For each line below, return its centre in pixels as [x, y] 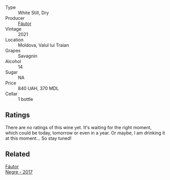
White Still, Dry [33, 13]
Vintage [13, 29]
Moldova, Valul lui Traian [44, 45]
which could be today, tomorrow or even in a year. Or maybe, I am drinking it [85, 133]
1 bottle [26, 99]
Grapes [13, 51]
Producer [15, 18]
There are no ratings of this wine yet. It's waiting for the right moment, [79, 127]
